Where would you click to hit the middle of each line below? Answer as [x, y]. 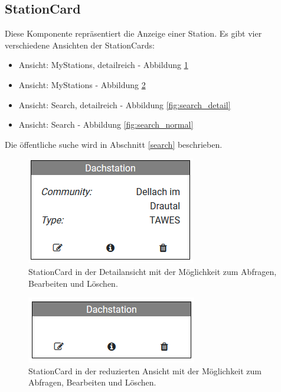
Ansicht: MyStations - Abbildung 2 [82, 84]
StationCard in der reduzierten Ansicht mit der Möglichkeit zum [145, 370]
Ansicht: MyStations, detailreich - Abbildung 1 [103, 65]
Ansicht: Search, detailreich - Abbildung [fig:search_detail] [125, 104]
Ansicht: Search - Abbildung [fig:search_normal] [106, 124]
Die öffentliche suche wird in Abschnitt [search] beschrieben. [114, 144]
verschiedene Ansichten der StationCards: [80, 45]
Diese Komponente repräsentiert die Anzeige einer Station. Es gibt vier [133, 33]
